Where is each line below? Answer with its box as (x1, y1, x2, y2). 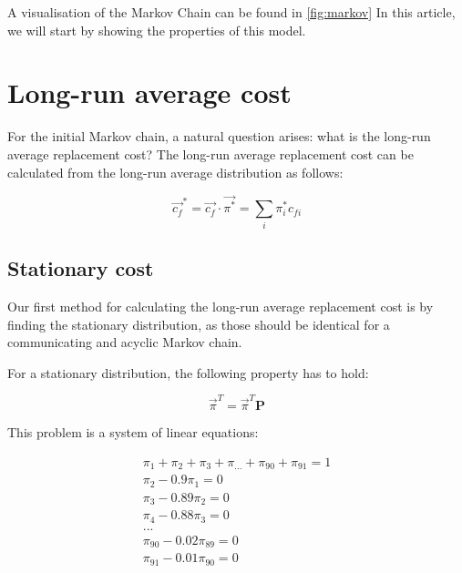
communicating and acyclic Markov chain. (7, 333, 242, 352)
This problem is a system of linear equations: (7, 423, 259, 442)
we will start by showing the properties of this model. (7, 20, 306, 39)
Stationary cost (7, 254, 154, 282)
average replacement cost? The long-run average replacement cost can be (7, 144, 414, 163)
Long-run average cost (7, 74, 292, 111)
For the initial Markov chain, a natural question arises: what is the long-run (7, 127, 431, 146)
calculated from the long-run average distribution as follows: (7, 162, 344, 181)
